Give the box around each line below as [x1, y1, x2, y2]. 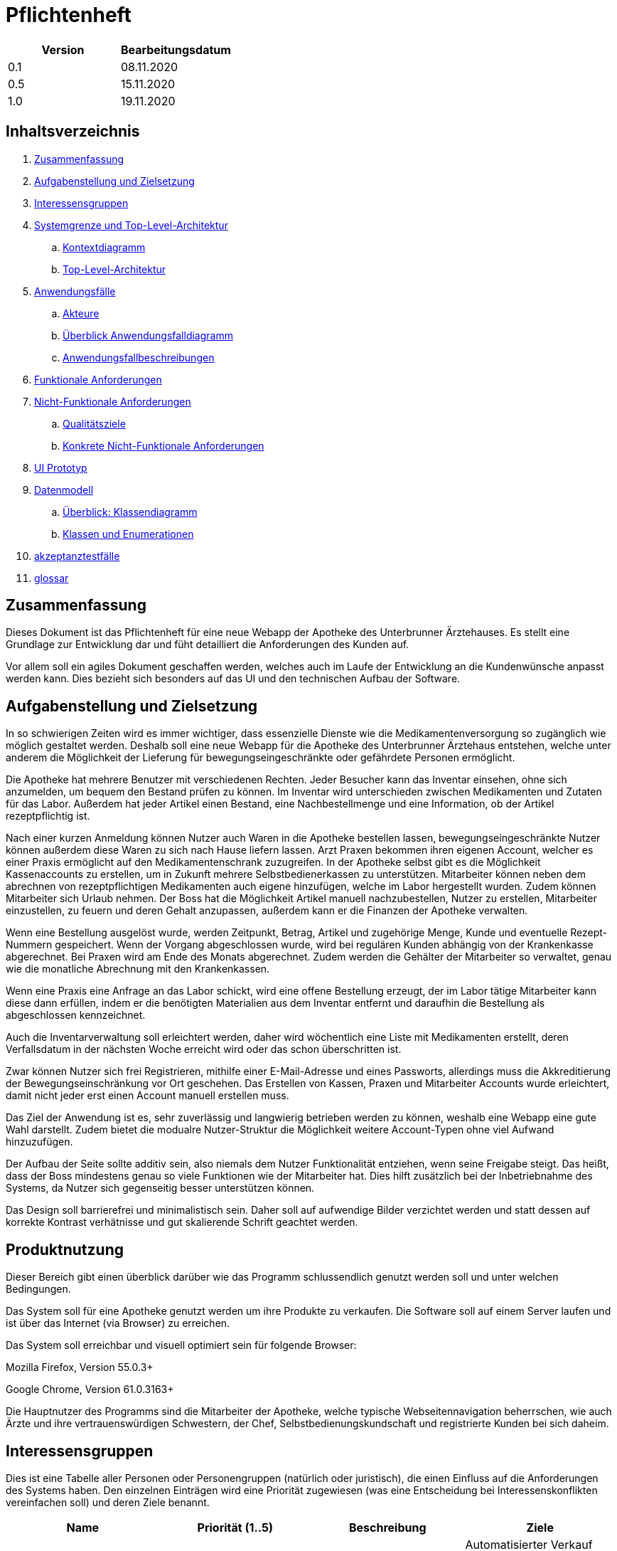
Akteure [63, 307, 100, 319]
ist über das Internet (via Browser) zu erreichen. [6, 1317, 230, 1330]
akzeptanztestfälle [34, 549, 120, 562]
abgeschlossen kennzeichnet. [6, 1009, 146, 1022]
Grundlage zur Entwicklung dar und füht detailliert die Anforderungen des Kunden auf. [6, 638, 409, 651]
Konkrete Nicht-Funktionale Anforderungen [63, 439, 264, 452]
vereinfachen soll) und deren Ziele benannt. [6, 1496, 210, 1508]
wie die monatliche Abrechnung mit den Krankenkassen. [6, 963, 270, 975]
